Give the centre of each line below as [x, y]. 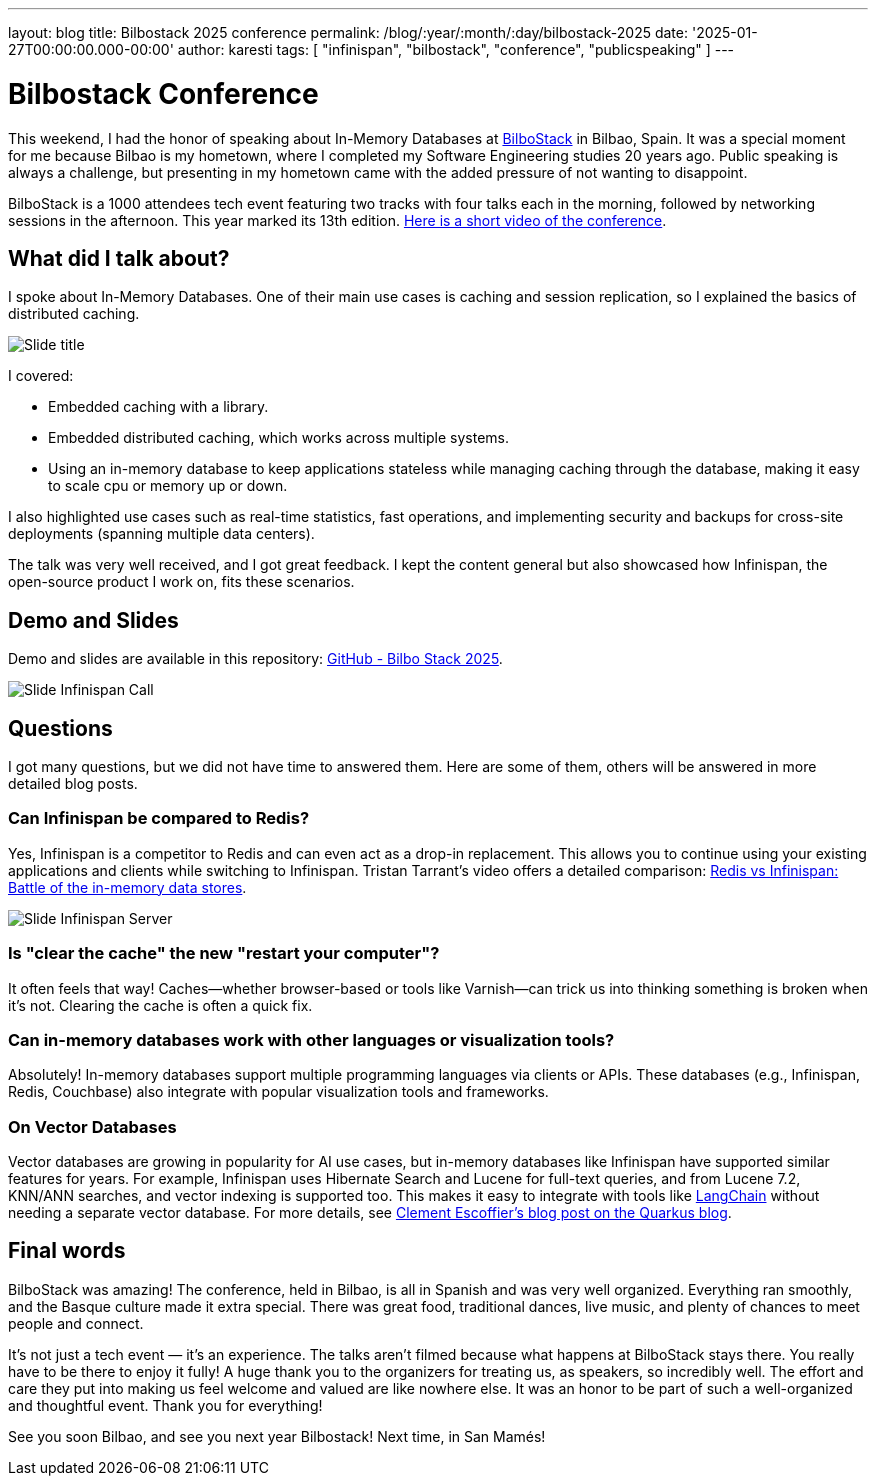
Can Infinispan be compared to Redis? [159, 818]
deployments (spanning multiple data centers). [161, 534]
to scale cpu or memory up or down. [168, 486]
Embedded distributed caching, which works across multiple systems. [278, 438]
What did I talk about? [119, 258]
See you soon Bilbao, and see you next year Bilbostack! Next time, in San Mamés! [277, 1436]
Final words [67, 1251]
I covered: [41, 376]
